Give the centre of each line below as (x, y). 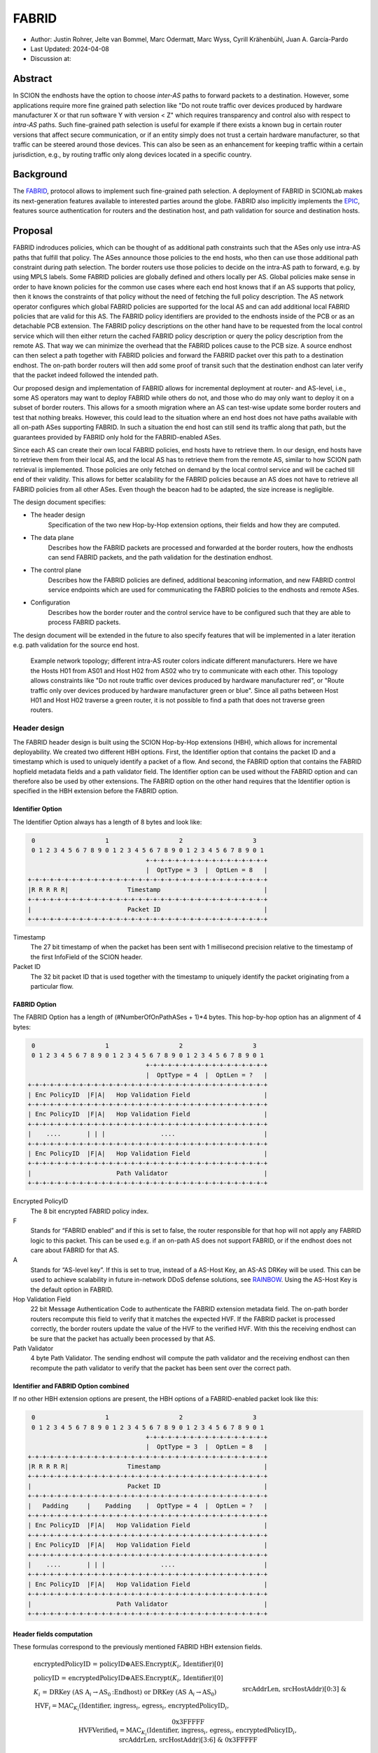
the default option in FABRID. (72, 1290)
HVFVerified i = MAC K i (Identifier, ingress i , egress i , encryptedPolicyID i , (187, 1732)
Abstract (33, 79)
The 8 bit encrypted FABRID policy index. (90, 1211)
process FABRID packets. (84, 622)
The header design (58, 515)
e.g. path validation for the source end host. (76, 645)
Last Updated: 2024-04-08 (70, 48)
